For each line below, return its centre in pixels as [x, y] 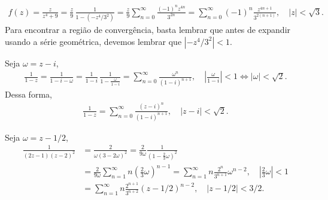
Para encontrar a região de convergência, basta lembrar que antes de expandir [148, 30]
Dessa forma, [28, 94]
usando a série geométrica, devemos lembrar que [93, 41]
